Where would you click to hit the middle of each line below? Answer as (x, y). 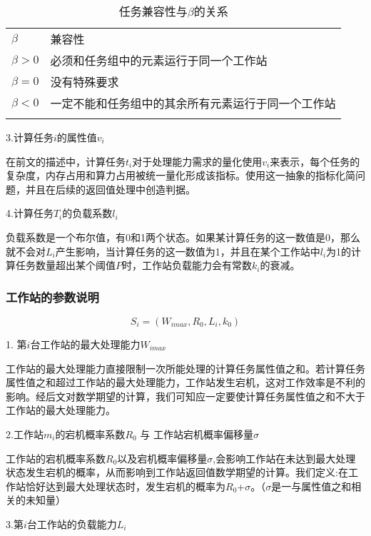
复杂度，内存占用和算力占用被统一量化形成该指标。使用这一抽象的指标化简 (181, 175)
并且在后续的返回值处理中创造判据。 (110, 189)
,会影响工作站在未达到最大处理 (284, 458)
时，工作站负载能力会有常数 (187, 265)
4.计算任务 (30, 213)
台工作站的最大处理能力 (85, 344)
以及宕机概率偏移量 (162, 458)
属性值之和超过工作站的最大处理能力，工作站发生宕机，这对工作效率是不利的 (185, 382)
